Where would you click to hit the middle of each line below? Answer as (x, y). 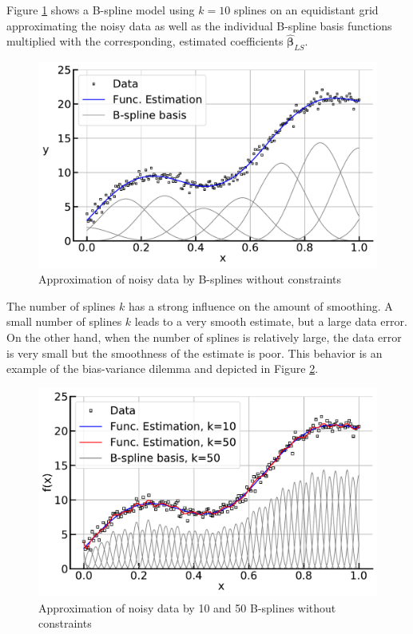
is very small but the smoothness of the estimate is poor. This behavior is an (195, 353)
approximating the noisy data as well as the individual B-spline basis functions (199, 25)
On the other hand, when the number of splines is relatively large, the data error (204, 337)
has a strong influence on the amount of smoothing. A (260, 305)
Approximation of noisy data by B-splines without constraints (190, 279)
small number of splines (64, 321)
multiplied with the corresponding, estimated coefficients (145, 41)
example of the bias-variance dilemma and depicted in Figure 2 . (163, 369)
